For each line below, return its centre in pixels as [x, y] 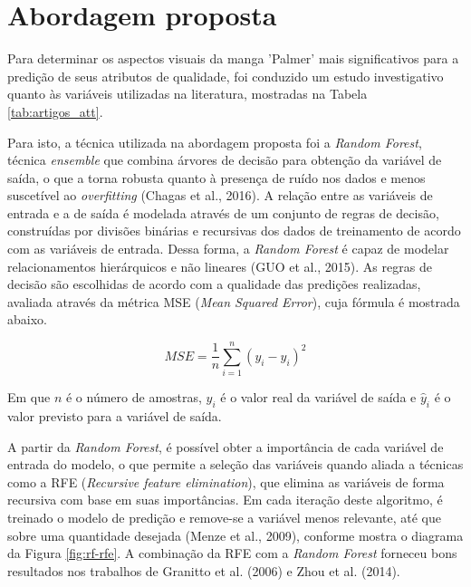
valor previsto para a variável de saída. [115, 415]
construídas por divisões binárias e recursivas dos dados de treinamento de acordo [234, 231]
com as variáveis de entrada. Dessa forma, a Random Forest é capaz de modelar [228, 249]
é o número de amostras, [134, 397]
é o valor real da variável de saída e [318, 397]
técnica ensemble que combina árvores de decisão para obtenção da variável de [225, 160]
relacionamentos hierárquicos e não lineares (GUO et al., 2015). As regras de [220, 266]
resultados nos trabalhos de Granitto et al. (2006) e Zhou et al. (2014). [204, 570]
